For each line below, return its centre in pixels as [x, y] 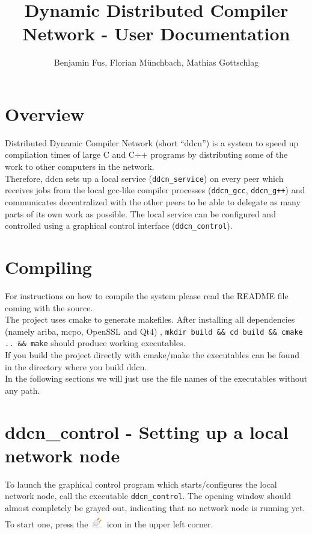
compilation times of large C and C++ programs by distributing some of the [146, 154]
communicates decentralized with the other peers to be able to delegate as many [153, 201]
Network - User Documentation [156, 33]
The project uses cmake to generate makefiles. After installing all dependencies [150, 319]
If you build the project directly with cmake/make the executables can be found [152, 355]
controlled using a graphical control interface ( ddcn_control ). [119, 225]
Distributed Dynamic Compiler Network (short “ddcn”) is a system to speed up [152, 142]
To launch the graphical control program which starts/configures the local [141, 484]
